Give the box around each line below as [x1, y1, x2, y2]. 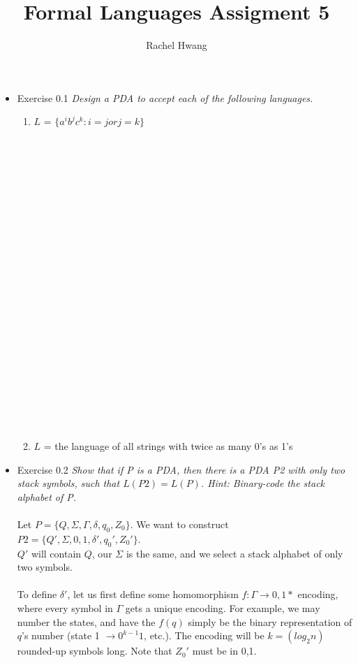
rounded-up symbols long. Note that [17, 643, 172, 658]
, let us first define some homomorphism [67, 587, 239, 602]
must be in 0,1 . [192, 643, 257, 658]
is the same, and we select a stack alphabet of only [126, 546, 343, 560]
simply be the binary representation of [188, 614, 352, 629]
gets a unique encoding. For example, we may [125, 600, 320, 615]
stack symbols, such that [17, 476, 120, 490]
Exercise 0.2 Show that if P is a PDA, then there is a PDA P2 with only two [17, 462, 345, 476]
